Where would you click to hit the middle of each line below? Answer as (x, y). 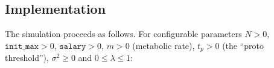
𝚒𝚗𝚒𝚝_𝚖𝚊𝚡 (22, 46)
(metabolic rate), (164, 45)
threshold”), (27, 58)
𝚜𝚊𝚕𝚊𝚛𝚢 (73, 46)
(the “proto (243, 45)
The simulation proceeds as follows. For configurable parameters (123, 34)
